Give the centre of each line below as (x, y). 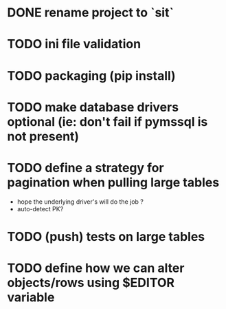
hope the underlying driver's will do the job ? (80, 202)
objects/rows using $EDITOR (91, 283)
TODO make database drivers (93, 107)
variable (31, 298)
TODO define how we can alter (96, 268)
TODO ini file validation (74, 44)
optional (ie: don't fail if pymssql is (108, 121)
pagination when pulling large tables (113, 182)
